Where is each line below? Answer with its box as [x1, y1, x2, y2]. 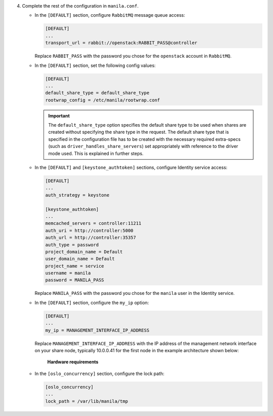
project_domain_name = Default [45, 249, 123, 254]
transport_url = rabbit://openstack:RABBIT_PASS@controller [45, 40, 198, 46]
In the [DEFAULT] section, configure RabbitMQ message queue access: [34, 12, 186, 18]
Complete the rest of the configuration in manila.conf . [22, 3, 139, 9]
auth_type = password [45, 242, 99, 248]
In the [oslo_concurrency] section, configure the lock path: [34, 370, 164, 376]
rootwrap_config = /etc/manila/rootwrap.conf [45, 97, 160, 103]
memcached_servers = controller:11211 [45, 220, 142, 226]
